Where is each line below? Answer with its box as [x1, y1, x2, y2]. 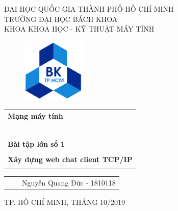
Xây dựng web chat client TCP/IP [8, 153, 133, 164]
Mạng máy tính [8, 110, 63, 121]
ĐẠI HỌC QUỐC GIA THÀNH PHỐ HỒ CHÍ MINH [4, 4, 174, 14]
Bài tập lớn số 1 [8, 138, 65, 149]
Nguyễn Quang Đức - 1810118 [22, 177, 116, 188]
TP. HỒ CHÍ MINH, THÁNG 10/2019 [4, 196, 125, 207]
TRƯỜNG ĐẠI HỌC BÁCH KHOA [4, 13, 118, 24]
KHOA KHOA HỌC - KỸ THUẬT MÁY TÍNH [4, 23, 155, 34]
